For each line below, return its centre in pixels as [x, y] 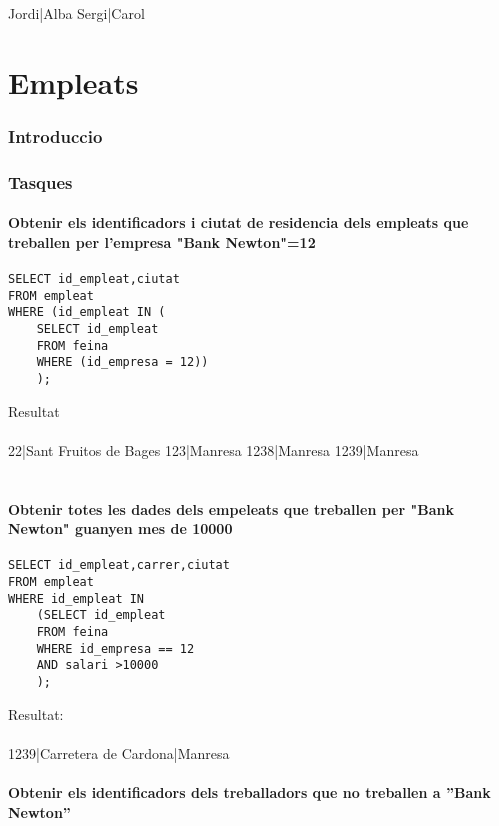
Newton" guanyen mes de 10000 [120, 528]
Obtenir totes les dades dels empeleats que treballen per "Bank [231, 508]
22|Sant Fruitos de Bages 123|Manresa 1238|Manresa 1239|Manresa [213, 449]
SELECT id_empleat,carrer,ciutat [119, 565]
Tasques [40, 181]
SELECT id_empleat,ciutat [94, 279]
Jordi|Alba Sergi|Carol [76, 13]
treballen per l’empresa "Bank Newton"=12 [162, 241]
